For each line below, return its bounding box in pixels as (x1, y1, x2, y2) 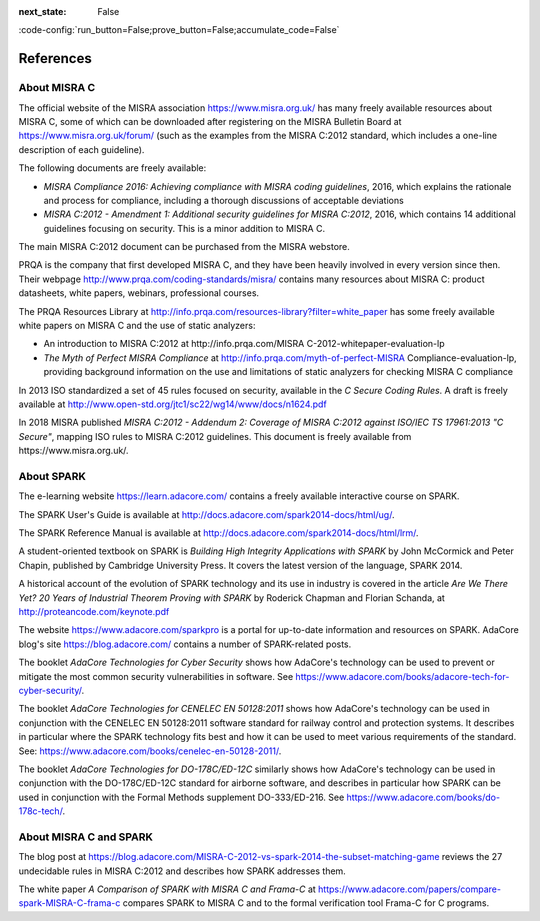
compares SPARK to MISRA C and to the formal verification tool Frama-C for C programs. (122, 897, 490, 909)
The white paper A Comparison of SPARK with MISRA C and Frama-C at (18, 883, 317, 895)
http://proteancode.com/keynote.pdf (18, 606, 170, 618)
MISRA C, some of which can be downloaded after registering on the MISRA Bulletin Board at (18, 115, 402, 127)
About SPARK (18, 469, 87, 483)
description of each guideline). (18, 143, 145, 155)
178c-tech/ (18, 805, 63, 817)
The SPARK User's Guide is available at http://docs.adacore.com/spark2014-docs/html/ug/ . (18, 508, 395, 520)
